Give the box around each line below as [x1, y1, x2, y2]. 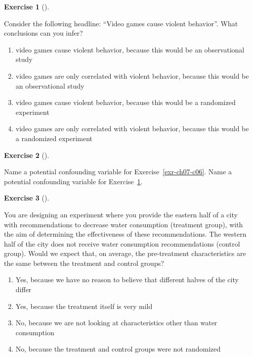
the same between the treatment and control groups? [4, 257, 164, 268]
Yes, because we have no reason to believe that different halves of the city [15, 274, 239, 285]
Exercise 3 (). [4, 193, 49, 203]
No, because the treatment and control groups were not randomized [15, 344, 221, 354]
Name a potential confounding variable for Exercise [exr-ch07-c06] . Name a [4, 166, 232, 177]
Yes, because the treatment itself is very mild [15, 301, 153, 311]
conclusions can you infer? [4, 28, 83, 38]
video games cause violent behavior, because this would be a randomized [15, 97, 236, 107]
